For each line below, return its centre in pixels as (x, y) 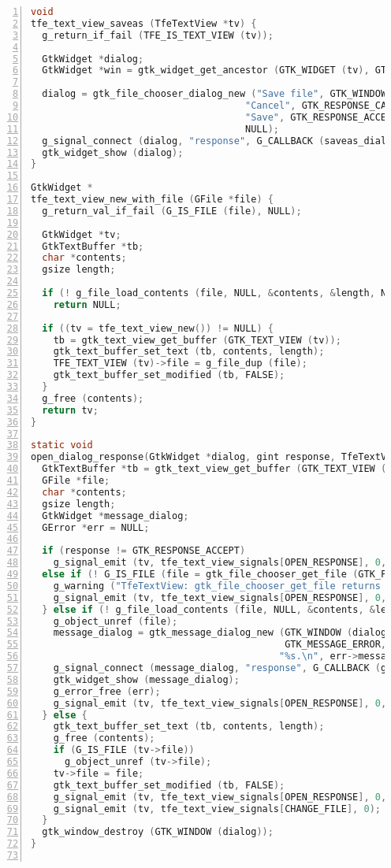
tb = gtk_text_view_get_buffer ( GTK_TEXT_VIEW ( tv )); (197, 340)
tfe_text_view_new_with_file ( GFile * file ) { (152, 199)
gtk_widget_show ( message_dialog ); (146, 679)
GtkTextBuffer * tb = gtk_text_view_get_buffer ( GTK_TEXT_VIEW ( (214, 469)
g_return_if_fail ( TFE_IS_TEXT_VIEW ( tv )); (158, 35)
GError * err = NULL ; (96, 527)
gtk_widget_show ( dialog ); (113, 152)
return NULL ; (87, 304)
